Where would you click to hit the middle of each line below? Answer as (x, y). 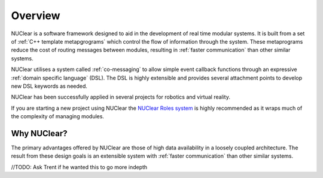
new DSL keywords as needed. (49, 86)
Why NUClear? (39, 133)
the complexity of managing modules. (58, 116)
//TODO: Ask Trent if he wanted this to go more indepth (79, 167)
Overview (36, 16)
